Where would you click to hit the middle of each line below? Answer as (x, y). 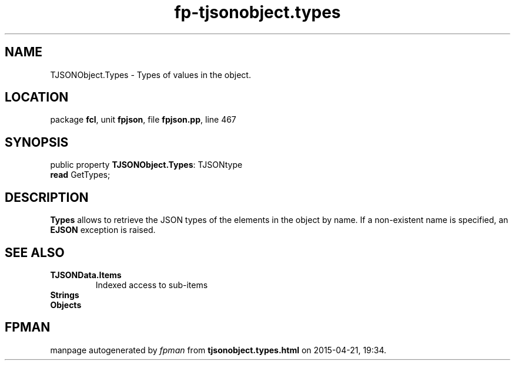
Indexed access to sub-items (152, 285)
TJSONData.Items (86, 275)
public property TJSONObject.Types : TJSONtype (146, 165)
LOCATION (37, 97)
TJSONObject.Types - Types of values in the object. (151, 75)
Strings (65, 295)
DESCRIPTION (47, 197)
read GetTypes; (80, 175)
